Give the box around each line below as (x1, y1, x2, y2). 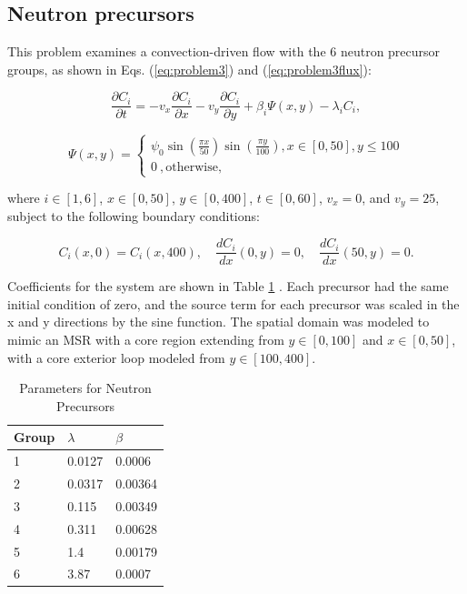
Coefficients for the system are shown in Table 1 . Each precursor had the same (7, 277, 449, 296)
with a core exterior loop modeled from (7, 347, 225, 367)
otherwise (165, 160, 218, 174)
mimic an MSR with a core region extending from (7, 329, 284, 348)
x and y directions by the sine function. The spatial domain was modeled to (7, 312, 430, 331)
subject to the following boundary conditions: (7, 206, 260, 226)
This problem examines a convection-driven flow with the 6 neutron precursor (7, 42, 441, 61)
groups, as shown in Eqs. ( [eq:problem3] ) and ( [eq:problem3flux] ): (7, 59, 372, 78)
